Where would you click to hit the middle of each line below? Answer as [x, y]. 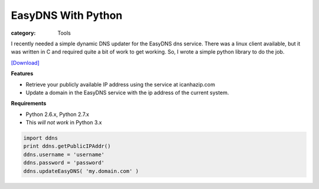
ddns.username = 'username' [64, 154]
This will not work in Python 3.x [64, 122]
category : [23, 33]
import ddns [41, 138]
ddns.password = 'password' [64, 163]
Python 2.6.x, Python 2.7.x [58, 114]
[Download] [25, 62]
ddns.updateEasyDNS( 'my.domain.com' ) [81, 171]
